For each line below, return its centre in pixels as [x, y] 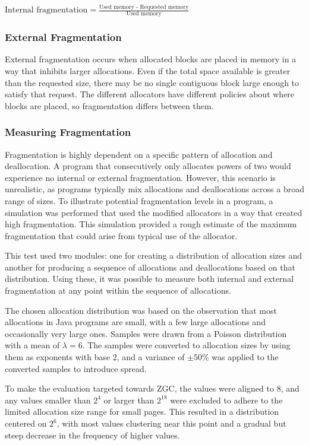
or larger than [129, 400]
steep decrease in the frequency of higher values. [92, 435]
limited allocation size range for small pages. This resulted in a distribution [142, 411]
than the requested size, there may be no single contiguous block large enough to [152, 82]
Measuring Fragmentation [68, 132]
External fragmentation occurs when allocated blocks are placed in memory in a [151, 59]
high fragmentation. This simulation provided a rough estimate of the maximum [151, 224]
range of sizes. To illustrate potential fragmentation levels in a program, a [139, 200]
